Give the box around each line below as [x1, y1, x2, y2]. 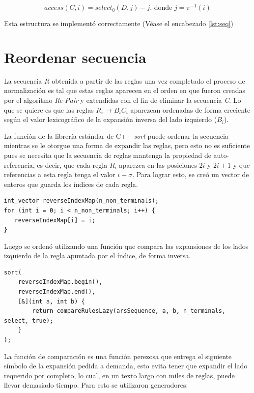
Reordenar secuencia [4, 47, 146, 67]
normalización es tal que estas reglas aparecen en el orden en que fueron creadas [4, 85, 245, 95]
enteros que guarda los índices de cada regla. [4, 179, 138, 189]
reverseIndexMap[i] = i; [14, 216, 96, 224]
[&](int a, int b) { [18, 298, 85, 305]
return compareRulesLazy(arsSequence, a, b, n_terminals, [32, 307, 226, 315]
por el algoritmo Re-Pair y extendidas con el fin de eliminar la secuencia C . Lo [4, 94, 241, 105]
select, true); [4, 317, 54, 324]
